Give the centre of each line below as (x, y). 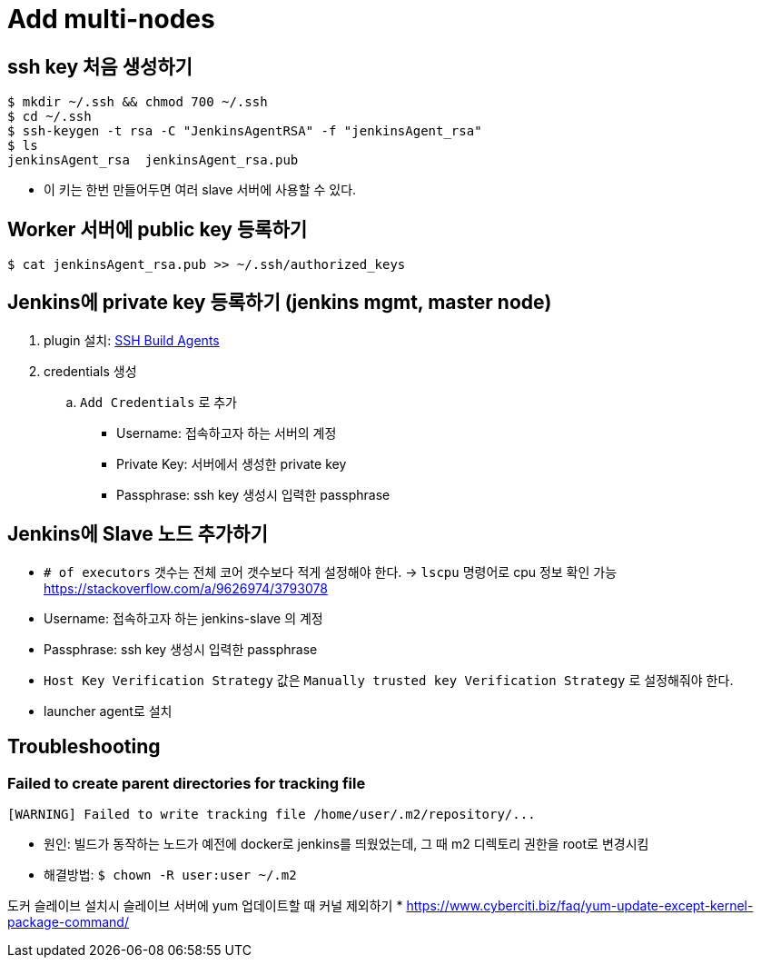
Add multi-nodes (111, 19)
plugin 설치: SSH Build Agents (132, 340)
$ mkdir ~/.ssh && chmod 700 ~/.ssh (138, 102)
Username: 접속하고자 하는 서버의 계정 (227, 433)
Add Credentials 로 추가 (158, 402)
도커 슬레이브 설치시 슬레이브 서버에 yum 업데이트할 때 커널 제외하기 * (205, 905)
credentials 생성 (90, 371)
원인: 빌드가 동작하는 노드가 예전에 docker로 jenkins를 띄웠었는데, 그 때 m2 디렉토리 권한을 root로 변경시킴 (346, 843)
